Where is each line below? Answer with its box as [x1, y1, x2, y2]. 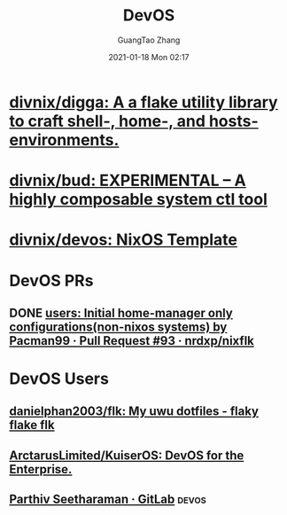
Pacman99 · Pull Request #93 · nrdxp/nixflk [9, 333, 255, 348]
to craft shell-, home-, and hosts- [9, 111, 259, 131]
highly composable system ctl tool [9, 190, 268, 209]
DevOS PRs [9, 270, 94, 291]
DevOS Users [9, 369, 109, 389]
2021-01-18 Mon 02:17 [108, 51, 190, 62]
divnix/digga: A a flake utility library [9, 92, 278, 112]
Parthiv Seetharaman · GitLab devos [9, 492, 206, 507]
